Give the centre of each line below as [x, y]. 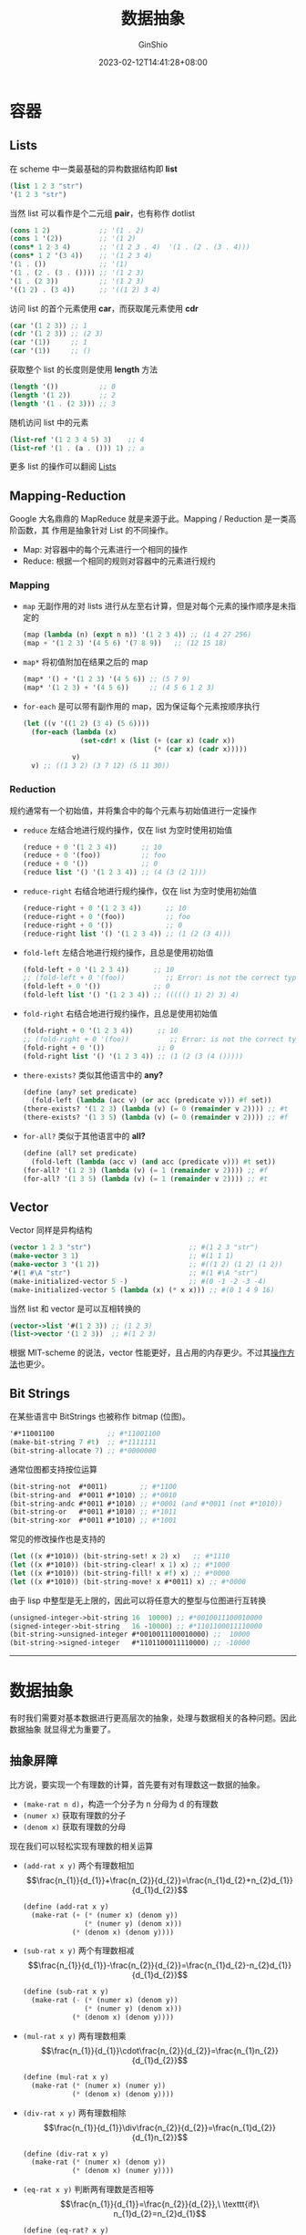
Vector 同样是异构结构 [51, 1230]
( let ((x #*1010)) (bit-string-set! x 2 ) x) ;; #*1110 [120, 1557]
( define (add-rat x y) [66, 1907]
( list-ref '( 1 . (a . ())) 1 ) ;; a [77, 448]
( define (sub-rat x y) [66, 1992]
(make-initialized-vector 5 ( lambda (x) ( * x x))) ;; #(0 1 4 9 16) [142, 1290]
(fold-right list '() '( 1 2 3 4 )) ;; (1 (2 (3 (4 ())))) [133, 1056]
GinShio [153, 44]
